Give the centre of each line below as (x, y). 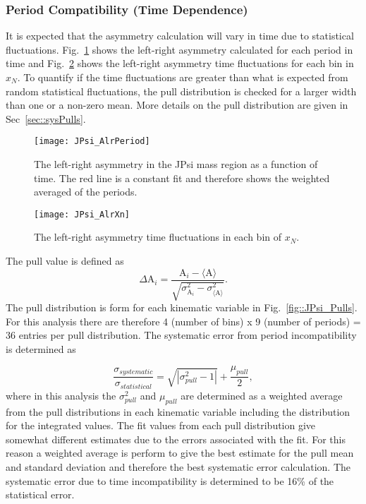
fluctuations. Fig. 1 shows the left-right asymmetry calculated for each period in (179, 49)
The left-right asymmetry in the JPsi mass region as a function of (176, 164)
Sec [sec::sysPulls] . (46, 118)
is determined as (41, 348)
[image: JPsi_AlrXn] (82, 214)
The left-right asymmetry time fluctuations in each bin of (158, 237)
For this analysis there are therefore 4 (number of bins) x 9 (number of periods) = (183, 321)
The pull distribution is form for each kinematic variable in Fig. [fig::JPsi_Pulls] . (182, 307)
